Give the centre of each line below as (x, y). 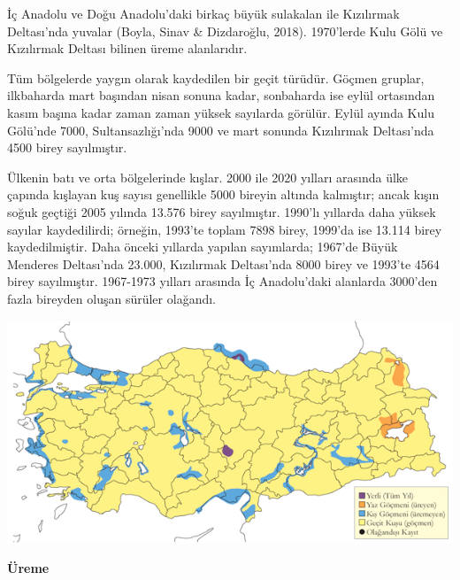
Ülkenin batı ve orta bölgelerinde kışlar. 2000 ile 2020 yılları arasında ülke (208, 177)
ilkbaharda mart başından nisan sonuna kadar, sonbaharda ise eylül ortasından (221, 95)
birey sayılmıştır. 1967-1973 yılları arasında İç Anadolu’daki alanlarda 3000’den (222, 281)
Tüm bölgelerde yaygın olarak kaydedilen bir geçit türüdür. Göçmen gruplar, (216, 77)
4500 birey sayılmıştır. (67, 147)
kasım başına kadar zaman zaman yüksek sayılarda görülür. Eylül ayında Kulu (221, 112)
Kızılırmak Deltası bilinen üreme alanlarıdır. (127, 48)
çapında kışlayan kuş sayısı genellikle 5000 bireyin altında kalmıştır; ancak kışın (223, 194)
